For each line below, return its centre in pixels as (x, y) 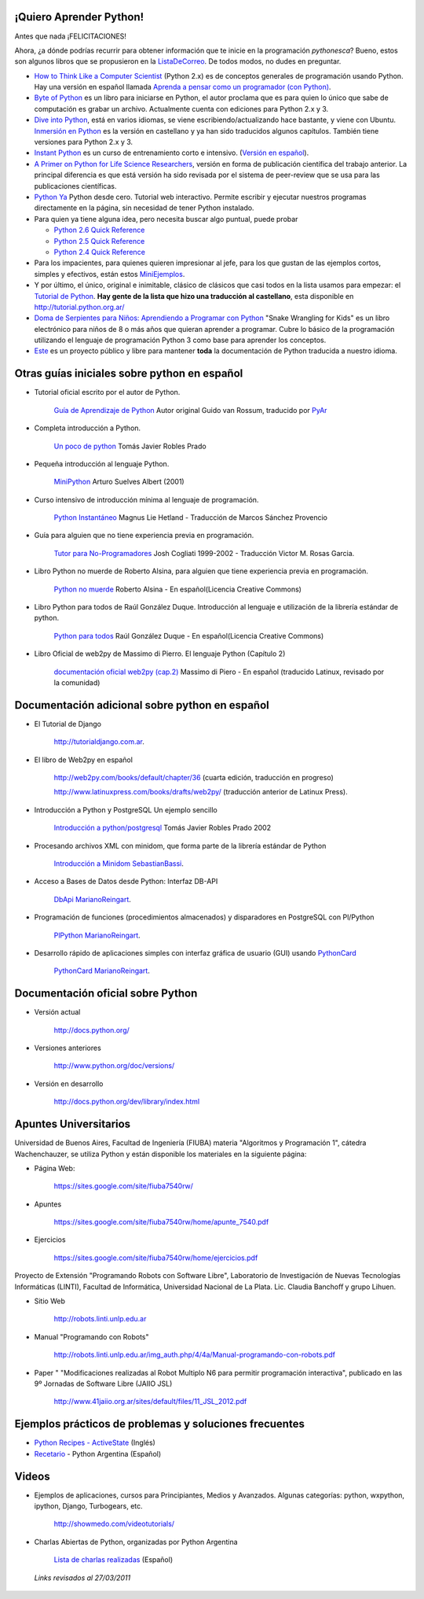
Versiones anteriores (68, 1048)
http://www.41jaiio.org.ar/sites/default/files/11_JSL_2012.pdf (150, 1402)
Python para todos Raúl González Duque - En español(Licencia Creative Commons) (189, 636)
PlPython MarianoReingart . (97, 935)
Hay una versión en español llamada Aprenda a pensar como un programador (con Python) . (183, 87)
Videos (32, 1476)
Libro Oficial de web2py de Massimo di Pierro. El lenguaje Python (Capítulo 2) (160, 654)
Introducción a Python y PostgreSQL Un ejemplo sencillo (126, 809)
